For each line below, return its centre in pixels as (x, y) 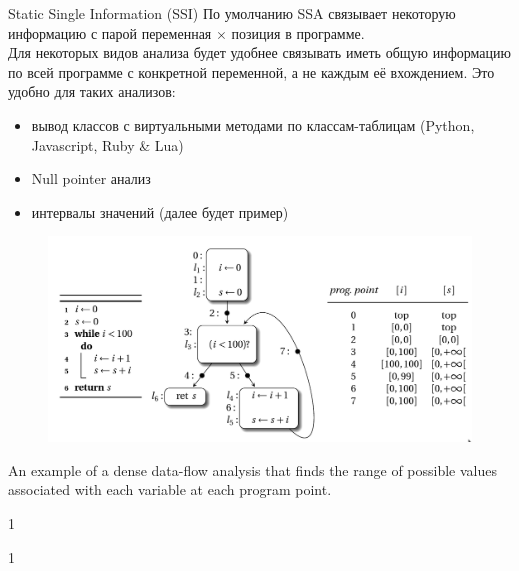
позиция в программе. (298, 32)
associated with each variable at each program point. (170, 489)
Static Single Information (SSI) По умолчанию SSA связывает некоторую (232, 13)
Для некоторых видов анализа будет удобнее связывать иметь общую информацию (259, 52)
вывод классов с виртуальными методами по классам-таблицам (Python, (253, 124)
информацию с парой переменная (110, 32)
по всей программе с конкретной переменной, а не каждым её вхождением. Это (251, 71)
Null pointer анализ (91, 178)
